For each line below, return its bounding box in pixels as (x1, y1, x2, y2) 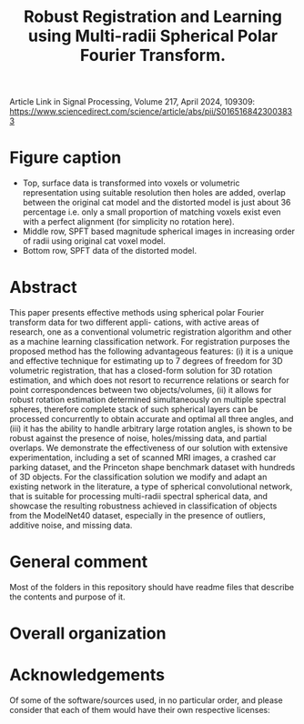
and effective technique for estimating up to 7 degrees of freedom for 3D (9, 356, 284, 367)
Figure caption (9, 147, 122, 168)
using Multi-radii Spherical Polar (27, 25, 279, 46)
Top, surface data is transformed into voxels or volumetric (22, 177, 240, 188)
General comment (9, 552, 148, 572)
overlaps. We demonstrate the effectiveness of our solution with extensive (9, 443, 289, 454)
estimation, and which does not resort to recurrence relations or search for (9, 375, 289, 386)
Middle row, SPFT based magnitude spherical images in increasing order (22, 226, 296, 237)
